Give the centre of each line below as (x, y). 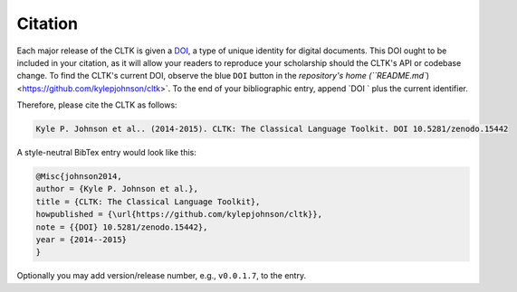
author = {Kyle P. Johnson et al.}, (117, 189)
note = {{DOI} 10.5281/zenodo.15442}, (122, 227)
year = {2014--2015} (81, 240)
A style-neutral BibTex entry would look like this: (106, 153)
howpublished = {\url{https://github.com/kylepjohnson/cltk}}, (179, 214)
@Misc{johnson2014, (79, 177)
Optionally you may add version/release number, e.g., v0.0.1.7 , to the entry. (162, 276)
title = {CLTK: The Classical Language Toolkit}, (148, 202)
